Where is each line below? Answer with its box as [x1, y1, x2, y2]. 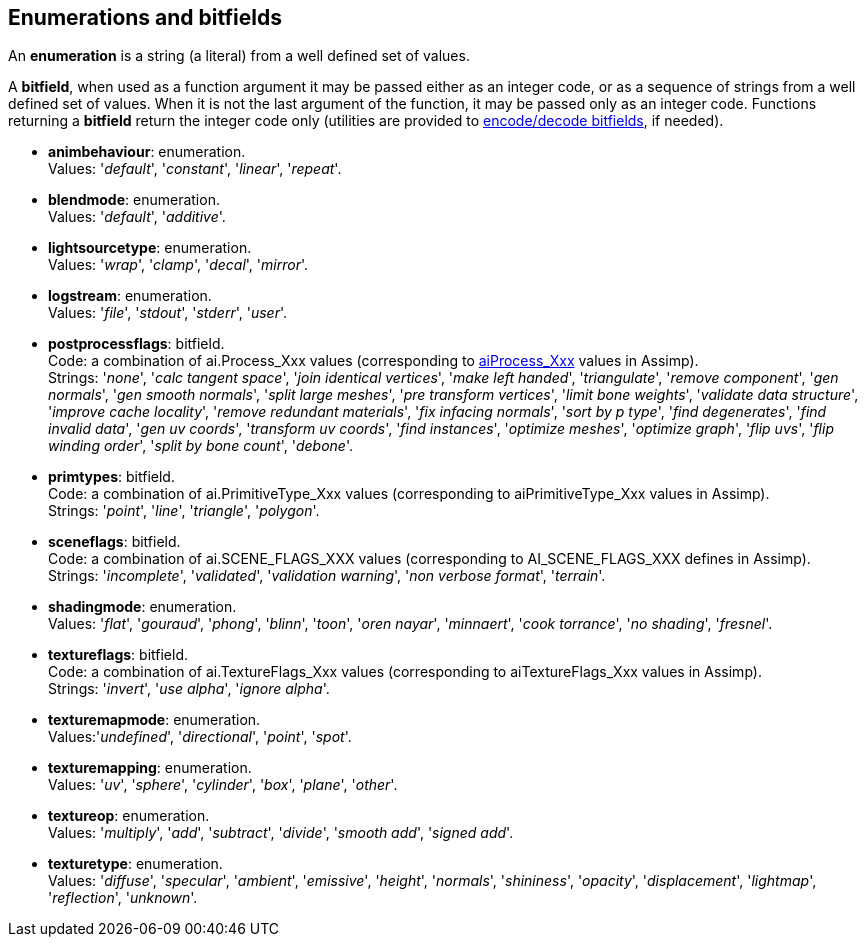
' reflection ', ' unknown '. [48, 889, 198, 907]
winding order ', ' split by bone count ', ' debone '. [48, 437, 353, 455]
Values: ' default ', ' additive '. [48, 208, 226, 226]
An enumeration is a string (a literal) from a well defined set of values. [8, 47, 470, 65]
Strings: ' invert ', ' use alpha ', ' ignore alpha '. [48, 680, 330, 698]
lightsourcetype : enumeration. [48, 239, 252, 257]
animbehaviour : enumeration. [48, 143, 246, 161]
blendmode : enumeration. [48, 191, 220, 209]
